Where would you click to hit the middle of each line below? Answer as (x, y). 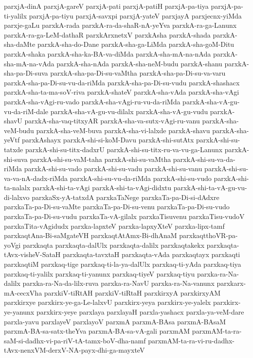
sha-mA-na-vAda (29, 63)
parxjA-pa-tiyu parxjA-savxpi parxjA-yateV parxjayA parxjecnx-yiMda (135, 15)
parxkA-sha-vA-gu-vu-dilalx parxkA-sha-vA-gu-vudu (129, 111)
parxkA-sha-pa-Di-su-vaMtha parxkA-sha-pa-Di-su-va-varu (138, 73)
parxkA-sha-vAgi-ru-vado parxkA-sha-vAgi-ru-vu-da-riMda (92, 101)
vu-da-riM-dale (26, 111)
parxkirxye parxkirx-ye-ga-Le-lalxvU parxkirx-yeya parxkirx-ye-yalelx (108, 302)
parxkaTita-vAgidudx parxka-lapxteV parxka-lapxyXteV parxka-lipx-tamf (114, 226)
